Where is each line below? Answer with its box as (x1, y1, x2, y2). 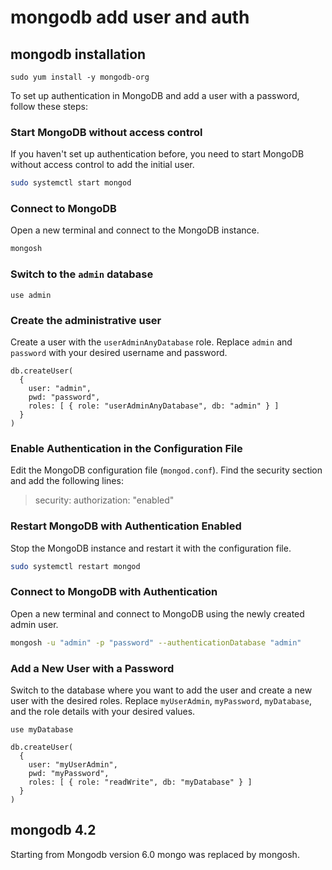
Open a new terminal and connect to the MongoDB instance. (10, 224, 260, 236)
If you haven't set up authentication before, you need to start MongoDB (10, 148, 305, 160)
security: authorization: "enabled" (34, 494, 175, 506)
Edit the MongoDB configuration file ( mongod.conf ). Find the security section (10, 464, 323, 476)
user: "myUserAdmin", (28, 759, 118, 770)
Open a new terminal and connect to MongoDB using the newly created (10, 607, 305, 620)
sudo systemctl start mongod (10, 178, 132, 188)
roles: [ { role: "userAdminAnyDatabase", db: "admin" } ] (28, 401, 280, 411)
